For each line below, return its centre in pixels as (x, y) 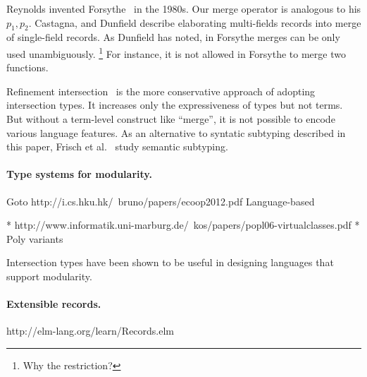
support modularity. (49, 276)
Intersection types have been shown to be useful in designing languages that (170, 262)
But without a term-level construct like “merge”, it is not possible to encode (171, 119)
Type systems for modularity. (79, 174)
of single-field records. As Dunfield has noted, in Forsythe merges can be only (173, 37)
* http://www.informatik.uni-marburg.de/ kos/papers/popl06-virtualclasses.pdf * (183, 225)
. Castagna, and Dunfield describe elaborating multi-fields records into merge (195, 22)
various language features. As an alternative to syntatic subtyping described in (176, 132)
